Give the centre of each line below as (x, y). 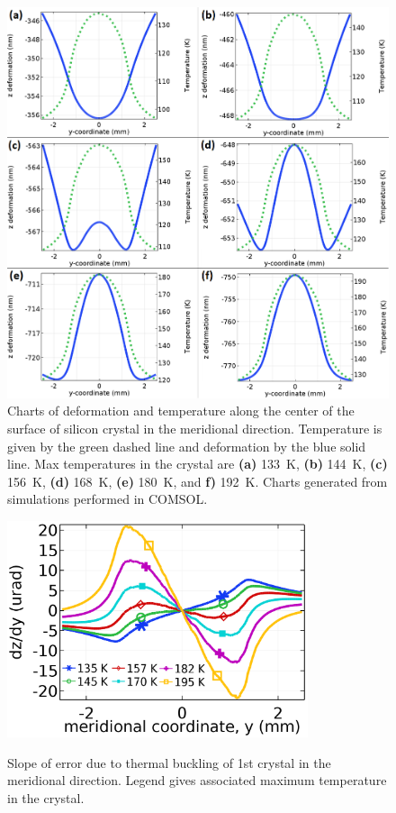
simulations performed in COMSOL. (108, 499)
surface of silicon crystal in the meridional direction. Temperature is (195, 428)
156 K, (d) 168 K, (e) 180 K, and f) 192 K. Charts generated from (198, 481)
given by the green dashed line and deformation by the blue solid (187, 446)
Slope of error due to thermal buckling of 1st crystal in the (169, 762)
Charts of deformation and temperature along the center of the (181, 411)
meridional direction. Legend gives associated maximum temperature (197, 780)
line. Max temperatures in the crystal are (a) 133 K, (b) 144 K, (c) (198, 464)
